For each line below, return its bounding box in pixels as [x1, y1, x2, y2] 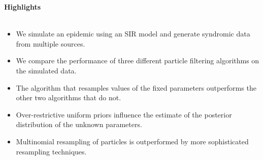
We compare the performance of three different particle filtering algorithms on [16, 55, 259, 66]
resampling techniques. [16, 146, 87, 156]
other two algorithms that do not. [16, 92, 121, 103]
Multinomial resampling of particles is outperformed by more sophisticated [16, 136, 249, 146]
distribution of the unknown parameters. [16, 119, 142, 130]
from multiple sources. [16, 38, 85, 49]
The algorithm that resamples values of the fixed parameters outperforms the [16, 82, 256, 93]
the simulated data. [16, 65, 77, 75]
